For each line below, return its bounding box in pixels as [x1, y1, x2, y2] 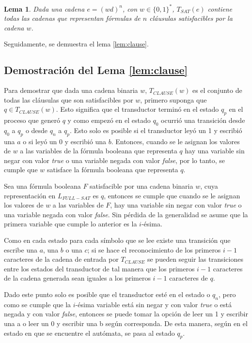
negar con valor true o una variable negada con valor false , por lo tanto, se [4, 155, 225, 165]
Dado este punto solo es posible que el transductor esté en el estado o [4, 289, 210, 299]
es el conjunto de [192, 85, 242, 95]
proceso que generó [4, 115, 61, 125]
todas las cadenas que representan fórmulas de [4, 13, 141, 23]
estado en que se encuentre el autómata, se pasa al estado [4, 328, 175, 338]
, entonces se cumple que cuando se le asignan [104, 190, 240, 200]
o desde [25, 125, 48, 135]
